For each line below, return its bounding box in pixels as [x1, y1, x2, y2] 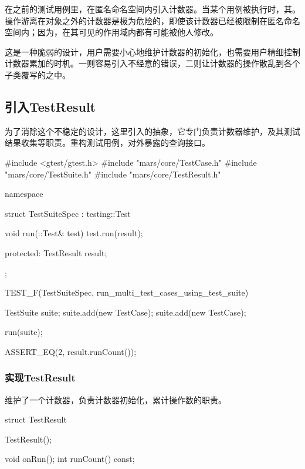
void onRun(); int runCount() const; [5, 453, 135, 465]
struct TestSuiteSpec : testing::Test [5, 207, 131, 219]
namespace [5, 187, 43, 200]
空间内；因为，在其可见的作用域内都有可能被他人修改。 [5, 26, 218, 38]
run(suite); [5, 326, 43, 338]
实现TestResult [5, 370, 76, 385]
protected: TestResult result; [5, 246, 107, 259]
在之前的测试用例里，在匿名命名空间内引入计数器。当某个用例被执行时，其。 [5, 3, 300, 15]
